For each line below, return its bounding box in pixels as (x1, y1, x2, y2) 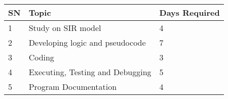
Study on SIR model (28, 22, 101, 34)
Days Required (159, 7, 220, 18)
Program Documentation (28, 81, 117, 92)
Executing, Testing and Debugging (28, 66, 151, 78)
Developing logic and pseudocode (28, 37, 146, 48)
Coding (28, 51, 54, 63)
